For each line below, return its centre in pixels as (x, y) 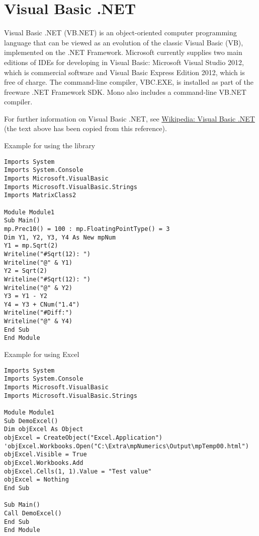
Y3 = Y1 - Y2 (26, 296)
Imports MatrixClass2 (40, 195)
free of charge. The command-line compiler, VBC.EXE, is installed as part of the (129, 82)
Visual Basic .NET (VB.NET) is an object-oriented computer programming (120, 33)
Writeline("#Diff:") (38, 313)
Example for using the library (50, 145)
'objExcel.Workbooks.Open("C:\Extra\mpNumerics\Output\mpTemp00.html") (126, 446)
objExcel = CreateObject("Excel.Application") (83, 437)
